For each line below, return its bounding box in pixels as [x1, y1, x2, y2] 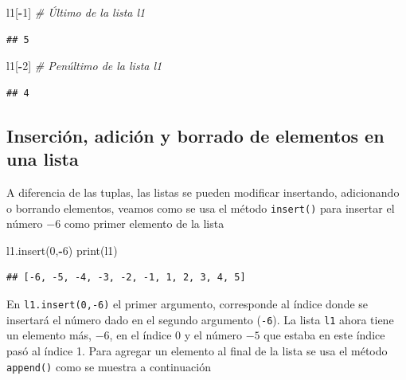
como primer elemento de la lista [64, 215, 224, 232]
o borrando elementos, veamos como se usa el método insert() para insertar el [6, 199, 395, 216]
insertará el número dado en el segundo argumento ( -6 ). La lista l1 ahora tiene [6, 311, 394, 327]
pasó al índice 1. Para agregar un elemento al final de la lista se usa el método [6, 342, 388, 358]
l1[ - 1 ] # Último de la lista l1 [6, 4, 146, 20]
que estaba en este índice [264, 327, 385, 343]
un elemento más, [6, 327, 92, 343]
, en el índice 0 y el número [109, 327, 243, 343]
